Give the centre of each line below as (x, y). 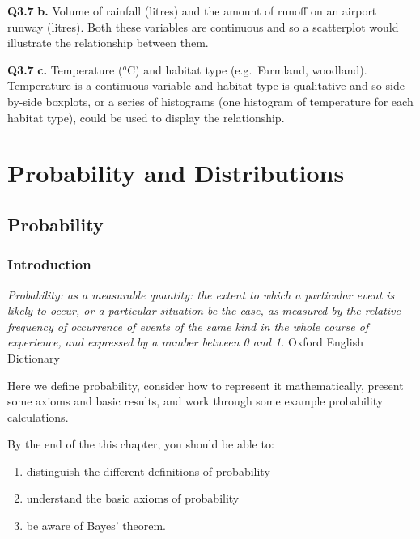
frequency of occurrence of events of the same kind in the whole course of (188, 326)
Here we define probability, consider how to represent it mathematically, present (206, 385)
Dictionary (34, 357)
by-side (25, 101)
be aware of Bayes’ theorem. (96, 526)
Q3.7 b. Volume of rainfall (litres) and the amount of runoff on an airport (192, 11)
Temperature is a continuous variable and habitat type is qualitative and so (195, 85)
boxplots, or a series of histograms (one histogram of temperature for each (229, 101)
